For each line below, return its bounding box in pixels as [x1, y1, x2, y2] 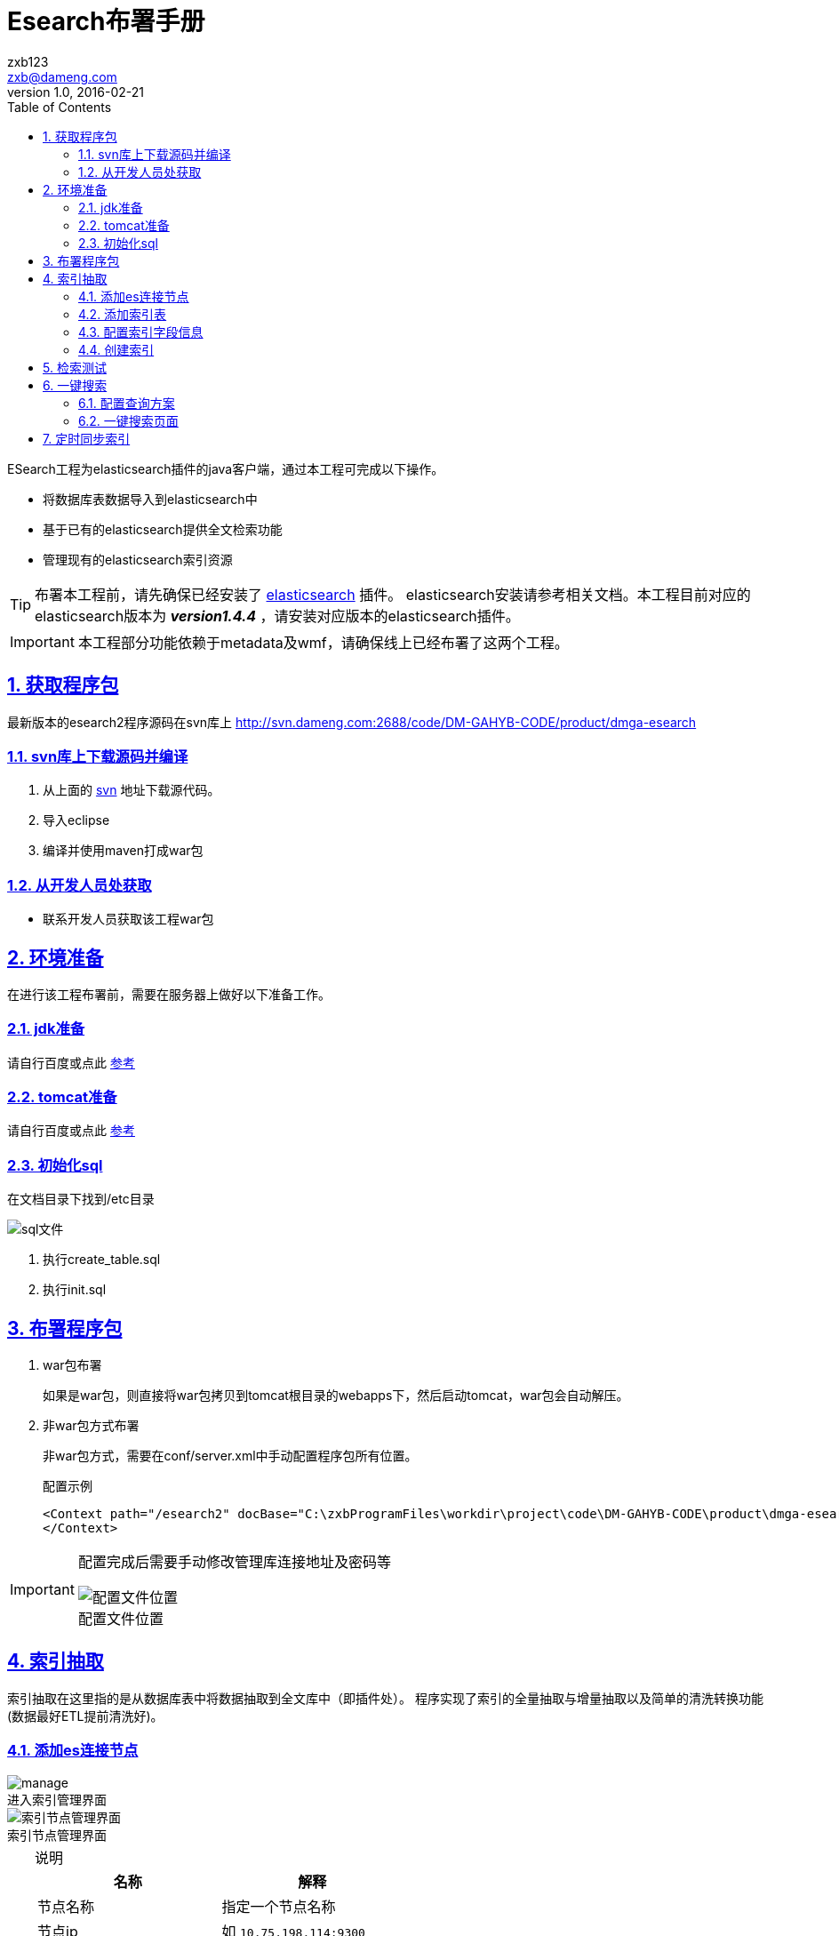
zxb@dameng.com [7, 68, 117, 84]
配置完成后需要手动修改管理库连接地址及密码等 [77, 1553, 391, 1572]
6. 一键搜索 [43, 377, 108, 393]
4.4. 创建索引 [78, 341, 155, 357]
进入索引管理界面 [7, 1791, 107, 1807]
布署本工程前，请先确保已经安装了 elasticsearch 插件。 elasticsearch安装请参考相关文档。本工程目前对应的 [35, 585, 751, 604]
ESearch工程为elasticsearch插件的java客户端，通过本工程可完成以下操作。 [7, 460, 444, 476]
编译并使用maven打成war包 [43, 843, 204, 859]
